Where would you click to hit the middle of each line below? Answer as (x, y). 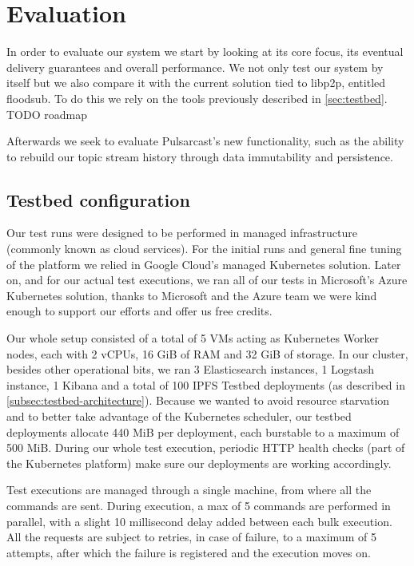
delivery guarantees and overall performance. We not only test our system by (195, 67)
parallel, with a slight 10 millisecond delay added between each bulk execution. (199, 521)
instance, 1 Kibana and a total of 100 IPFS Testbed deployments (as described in (206, 384)
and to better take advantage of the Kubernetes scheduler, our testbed (179, 416)
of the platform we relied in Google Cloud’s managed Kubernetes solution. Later (204, 264)
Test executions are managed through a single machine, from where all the (189, 490)
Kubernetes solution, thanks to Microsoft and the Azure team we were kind (192, 295)
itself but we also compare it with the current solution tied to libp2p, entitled (196, 83)
